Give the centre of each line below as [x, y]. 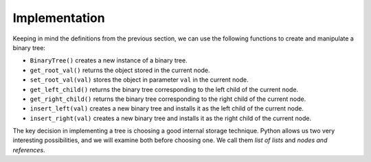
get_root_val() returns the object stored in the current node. [120, 70]
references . [29, 150]
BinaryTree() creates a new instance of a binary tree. [109, 60]
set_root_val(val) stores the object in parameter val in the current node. [139, 80]
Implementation [59, 18]
